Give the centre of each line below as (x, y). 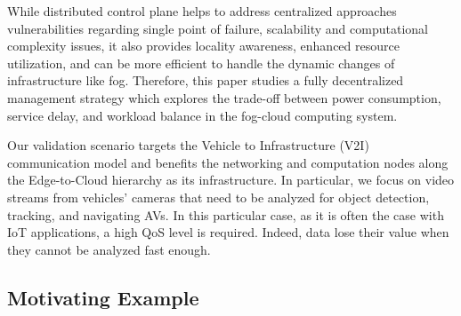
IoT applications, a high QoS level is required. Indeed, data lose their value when (228, 232)
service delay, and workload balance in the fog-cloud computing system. (202, 115)
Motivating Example (103, 297)
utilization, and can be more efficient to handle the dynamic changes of (201, 63)
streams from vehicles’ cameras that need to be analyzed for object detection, (218, 197)
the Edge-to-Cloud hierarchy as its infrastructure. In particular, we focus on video (231, 180)
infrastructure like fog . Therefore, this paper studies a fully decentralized (206, 80)
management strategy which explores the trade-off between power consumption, (224, 97)
